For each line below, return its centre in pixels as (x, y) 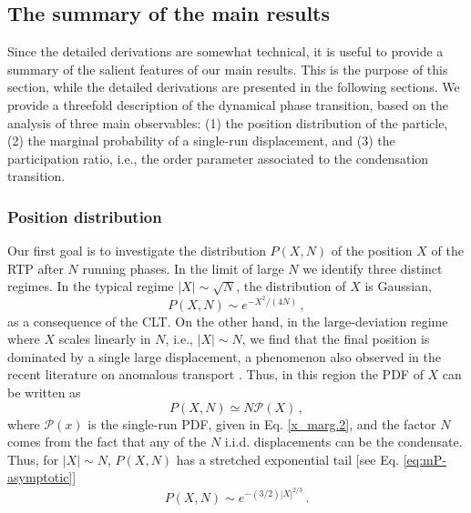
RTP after (36, 268)
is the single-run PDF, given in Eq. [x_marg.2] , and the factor (262, 423)
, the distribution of (291, 286)
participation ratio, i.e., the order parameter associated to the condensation (218, 158)
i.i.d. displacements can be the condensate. (343, 442)
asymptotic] (40, 477)
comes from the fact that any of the (107, 442)
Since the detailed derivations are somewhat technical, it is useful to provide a (225, 51)
